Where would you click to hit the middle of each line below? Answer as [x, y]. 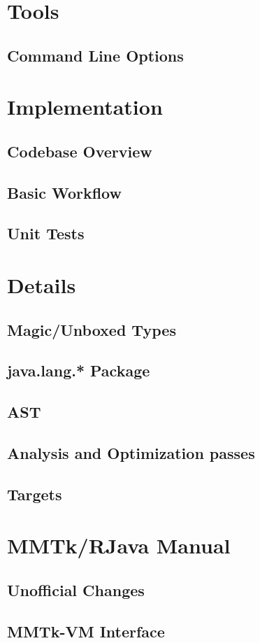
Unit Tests [46, 233]
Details [42, 285]
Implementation [85, 107]
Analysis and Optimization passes [131, 452]
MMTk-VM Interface [86, 631]
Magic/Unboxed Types [92, 329]
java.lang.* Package [79, 370]
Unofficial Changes [76, 589]
